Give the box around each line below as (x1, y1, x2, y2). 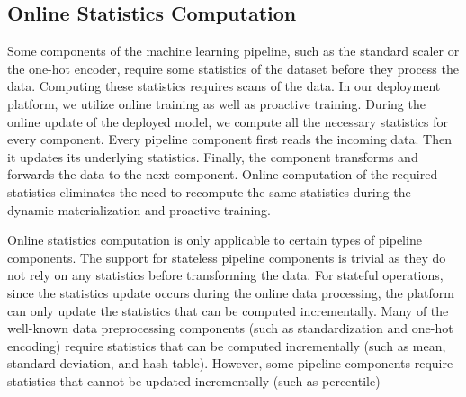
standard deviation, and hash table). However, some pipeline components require (7, 354, 453, 373)
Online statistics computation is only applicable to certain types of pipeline (7, 230, 422, 249)
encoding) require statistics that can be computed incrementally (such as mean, (7, 336, 446, 355)
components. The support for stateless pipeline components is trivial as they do (7, 248, 446, 266)
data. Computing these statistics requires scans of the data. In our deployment (7, 77, 441, 95)
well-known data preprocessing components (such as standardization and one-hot (7, 319, 453, 338)
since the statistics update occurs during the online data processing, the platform (7, 283, 454, 302)
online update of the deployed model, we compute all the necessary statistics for (7, 112, 449, 131)
